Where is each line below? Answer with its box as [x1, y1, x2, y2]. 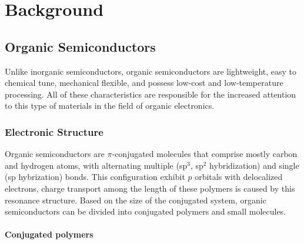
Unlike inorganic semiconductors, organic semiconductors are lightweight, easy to [5, 65, 297, 77]
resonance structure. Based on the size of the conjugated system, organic [5, 193, 266, 206]
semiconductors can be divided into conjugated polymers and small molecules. [5, 205, 286, 218]
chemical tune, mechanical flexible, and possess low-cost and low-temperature [5, 76, 283, 89]
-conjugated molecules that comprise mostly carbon [112, 148, 298, 160]
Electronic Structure [5, 124, 103, 139]
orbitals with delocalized [195, 171, 283, 183]
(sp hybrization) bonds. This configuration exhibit [5, 171, 185, 183]
